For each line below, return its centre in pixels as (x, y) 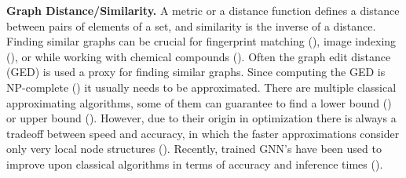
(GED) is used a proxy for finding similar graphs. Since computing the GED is (196, 72)
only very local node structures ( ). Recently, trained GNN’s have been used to (194, 149)
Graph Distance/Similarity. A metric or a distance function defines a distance (203, 10)
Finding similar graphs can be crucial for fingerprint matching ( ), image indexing (201, 41)
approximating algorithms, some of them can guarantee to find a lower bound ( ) (199, 102)
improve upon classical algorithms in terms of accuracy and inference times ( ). (195, 163)
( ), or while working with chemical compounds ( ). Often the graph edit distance (199, 56)
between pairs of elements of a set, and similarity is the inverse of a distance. (191, 25)
